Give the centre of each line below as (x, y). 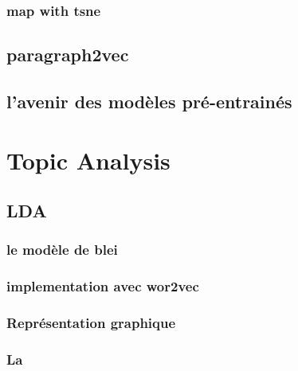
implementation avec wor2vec (103, 286)
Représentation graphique (91, 323)
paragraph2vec (68, 55)
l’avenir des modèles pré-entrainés (149, 102)
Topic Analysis (88, 160)
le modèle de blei (62, 250)
